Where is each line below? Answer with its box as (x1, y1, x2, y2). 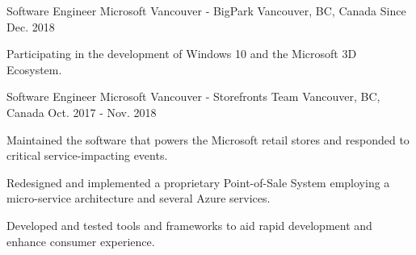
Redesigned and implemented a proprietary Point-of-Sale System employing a (6, 173, 390, 190)
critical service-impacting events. (6, 147, 168, 164)
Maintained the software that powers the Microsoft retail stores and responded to (6, 131, 410, 148)
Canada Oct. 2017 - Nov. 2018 (6, 103, 157, 120)
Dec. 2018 (6, 18, 55, 35)
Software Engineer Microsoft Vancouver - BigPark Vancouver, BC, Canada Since (6, 2, 406, 19)
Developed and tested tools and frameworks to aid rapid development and (6, 216, 372, 233)
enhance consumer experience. (6, 232, 155, 249)
